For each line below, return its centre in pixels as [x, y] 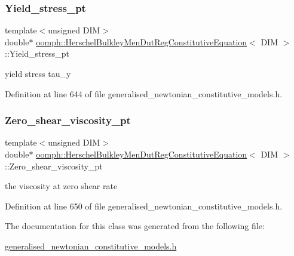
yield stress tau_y [38, 73]
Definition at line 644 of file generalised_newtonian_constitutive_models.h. [144, 93]
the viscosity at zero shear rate [61, 186]
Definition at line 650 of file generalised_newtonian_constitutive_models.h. [144, 206]
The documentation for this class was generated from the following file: [135, 226]
